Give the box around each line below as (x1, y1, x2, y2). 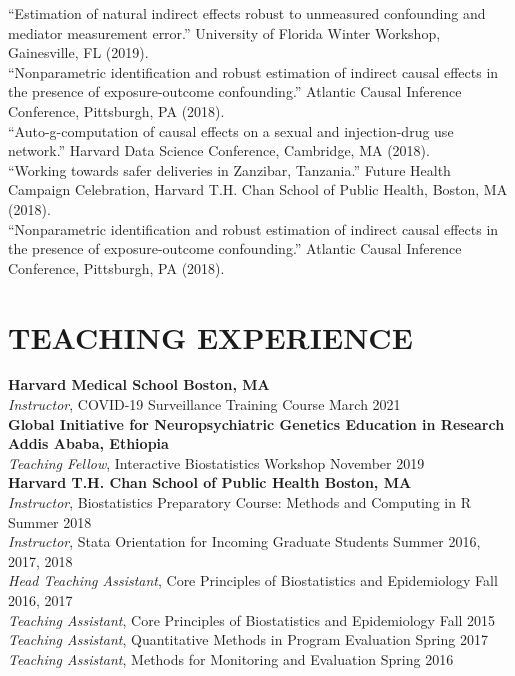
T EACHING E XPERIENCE (8, 316, 413, 357)
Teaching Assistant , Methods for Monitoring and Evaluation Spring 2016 (8, 648, 454, 669)
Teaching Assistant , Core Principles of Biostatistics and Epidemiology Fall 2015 (8, 609, 496, 630)
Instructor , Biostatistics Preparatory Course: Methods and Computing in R (8, 492, 471, 512)
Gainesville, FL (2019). (8, 42, 149, 63)
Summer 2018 (8, 511, 92, 532)
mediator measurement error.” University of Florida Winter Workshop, (8, 22, 441, 43)
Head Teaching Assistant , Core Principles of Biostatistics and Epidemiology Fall (8, 570, 498, 591)
